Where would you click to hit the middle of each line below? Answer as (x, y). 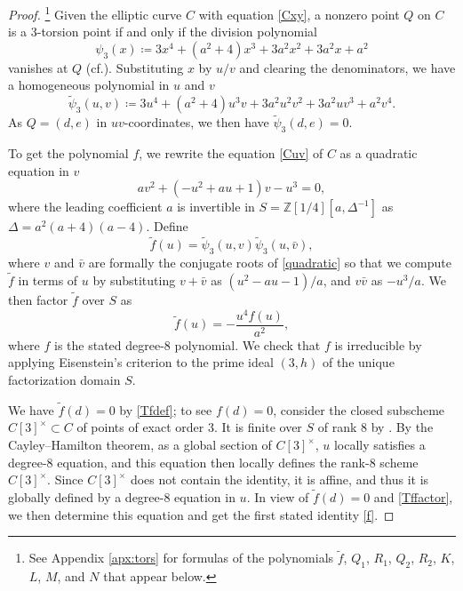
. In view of (278, 497)
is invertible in (216, 207)
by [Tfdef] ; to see (166, 409)
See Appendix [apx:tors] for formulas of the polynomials (181, 558)
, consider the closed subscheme (359, 409)
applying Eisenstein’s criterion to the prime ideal (141, 362)
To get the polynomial (68, 153)
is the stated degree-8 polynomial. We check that (188, 344)
